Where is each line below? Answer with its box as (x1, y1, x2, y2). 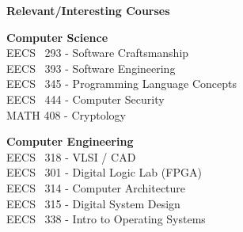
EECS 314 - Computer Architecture (6, 179, 186, 196)
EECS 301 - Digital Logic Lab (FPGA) (6, 164, 202, 181)
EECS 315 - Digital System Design (6, 195, 180, 211)
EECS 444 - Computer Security (6, 90, 165, 107)
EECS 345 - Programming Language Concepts (6, 75, 237, 92)
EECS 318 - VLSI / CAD (6, 148, 136, 165)
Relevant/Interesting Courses (6, 2, 170, 18)
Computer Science (6, 29, 108, 45)
